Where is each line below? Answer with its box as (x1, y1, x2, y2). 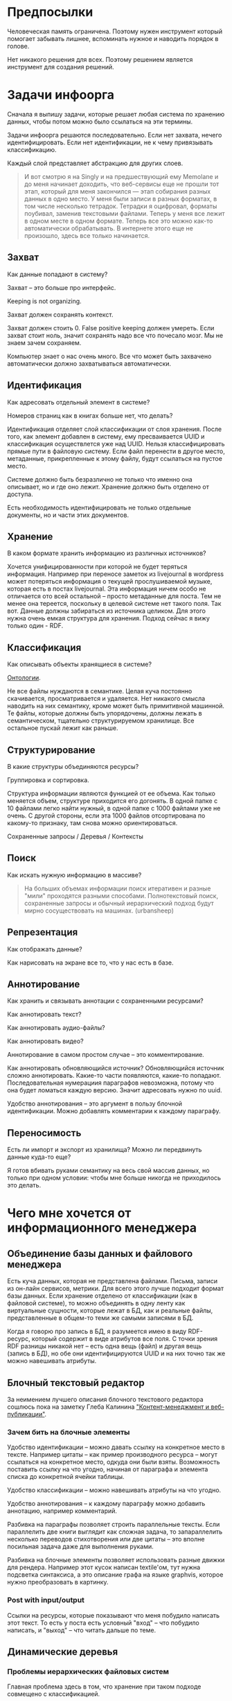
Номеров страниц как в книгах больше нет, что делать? (7, 411, 173, 420)
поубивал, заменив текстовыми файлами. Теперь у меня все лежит (24, 209, 225, 217)
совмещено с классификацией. (7, 1690, 100, 1698)
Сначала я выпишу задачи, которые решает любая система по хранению (7, 110, 225, 118)
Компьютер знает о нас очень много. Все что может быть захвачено (7, 352, 212, 360)
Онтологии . (7, 674, 41, 682)
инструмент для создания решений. (7, 62, 114, 71)
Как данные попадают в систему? (7, 270, 108, 278)
